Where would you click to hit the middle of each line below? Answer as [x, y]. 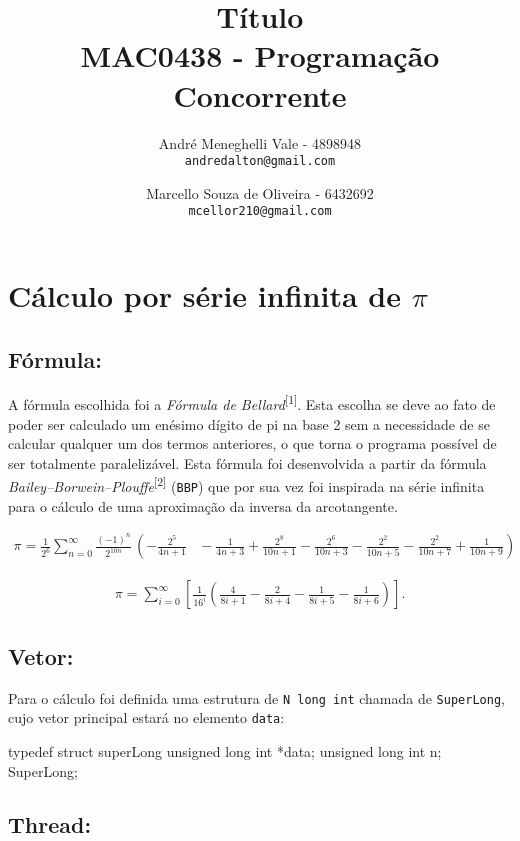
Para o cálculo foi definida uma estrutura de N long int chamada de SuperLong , [256, 697]
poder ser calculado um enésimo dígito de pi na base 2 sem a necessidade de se [249, 423]
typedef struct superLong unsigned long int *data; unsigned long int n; [225, 750]
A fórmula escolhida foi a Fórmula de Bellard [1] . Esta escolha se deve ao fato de [252, 403]
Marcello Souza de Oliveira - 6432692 [260, 192]
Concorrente [260, 94]
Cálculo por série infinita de [204, 295]
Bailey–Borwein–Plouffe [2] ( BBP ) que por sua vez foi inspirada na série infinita [246, 485]
